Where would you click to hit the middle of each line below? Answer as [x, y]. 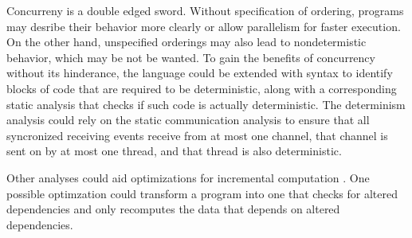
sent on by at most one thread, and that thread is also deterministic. [174, 151]
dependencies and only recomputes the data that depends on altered [173, 209]
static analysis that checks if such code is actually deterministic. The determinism [206, 104]
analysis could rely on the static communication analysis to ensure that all [188, 120]
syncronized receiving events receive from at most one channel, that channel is [197, 135]
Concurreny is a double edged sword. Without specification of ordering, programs [205, 10]
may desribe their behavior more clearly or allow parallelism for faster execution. [204, 26]
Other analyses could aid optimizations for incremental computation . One [188, 177]
